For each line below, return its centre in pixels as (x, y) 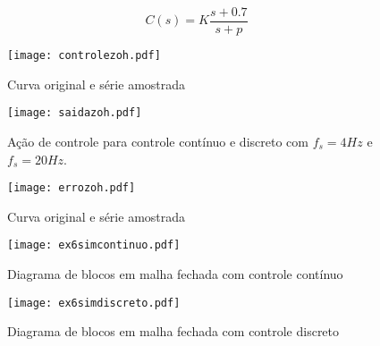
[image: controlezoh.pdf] (84, 56)
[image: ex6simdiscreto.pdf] (94, 303)
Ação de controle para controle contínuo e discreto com (158, 141)
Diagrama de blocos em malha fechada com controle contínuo (175, 274)
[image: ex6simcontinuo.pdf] (94, 245)
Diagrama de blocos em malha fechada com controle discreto (173, 331)
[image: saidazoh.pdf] (75, 113)
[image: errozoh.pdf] (72, 188)
